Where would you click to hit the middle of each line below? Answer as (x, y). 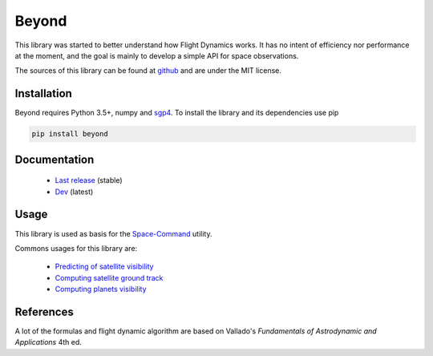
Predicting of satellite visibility (104, 267)
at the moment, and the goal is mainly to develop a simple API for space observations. (157, 55)
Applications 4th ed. (48, 342)
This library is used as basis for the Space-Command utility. (113, 233)
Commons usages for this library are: (76, 248)
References (44, 311)
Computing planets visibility (101, 289)
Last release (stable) (89, 180)
